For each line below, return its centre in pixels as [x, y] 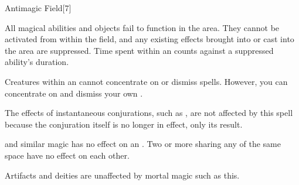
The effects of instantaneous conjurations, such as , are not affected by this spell [149, 113]
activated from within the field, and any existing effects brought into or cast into [149, 39]
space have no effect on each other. [67, 155]
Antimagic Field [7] [38, 8]
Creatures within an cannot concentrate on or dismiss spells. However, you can [146, 81]
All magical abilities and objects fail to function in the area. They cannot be [142, 27]
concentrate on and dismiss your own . [74, 93]
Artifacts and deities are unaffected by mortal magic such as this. [122, 175]
